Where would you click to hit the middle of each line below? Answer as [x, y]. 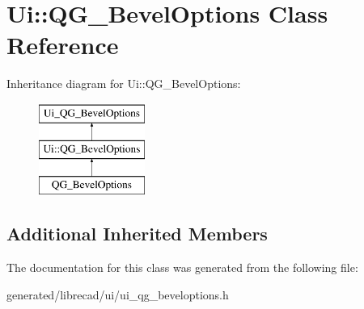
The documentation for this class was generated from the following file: [182, 267]
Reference [63, 45]
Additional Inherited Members [137, 234]
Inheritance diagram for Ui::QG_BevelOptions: [124, 84]
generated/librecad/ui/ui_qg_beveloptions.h [118, 294]
